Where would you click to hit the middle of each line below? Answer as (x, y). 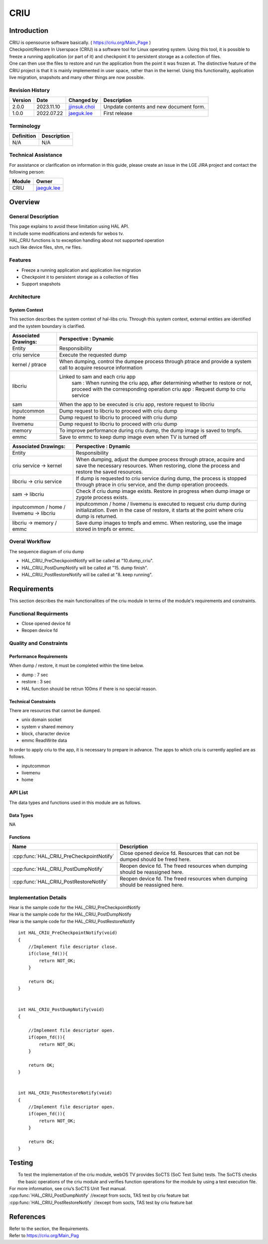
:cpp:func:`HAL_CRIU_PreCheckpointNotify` (63, 856)
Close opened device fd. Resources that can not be (180, 853)
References (27, 1217)
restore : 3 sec (36, 682)
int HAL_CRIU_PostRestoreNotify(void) (65, 1093)
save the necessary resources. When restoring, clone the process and (158, 466)
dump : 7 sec (35, 675)
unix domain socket (42, 720)
